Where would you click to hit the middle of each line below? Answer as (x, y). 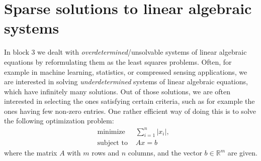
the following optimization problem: (59, 121)
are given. (242, 153)
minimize (111, 132)
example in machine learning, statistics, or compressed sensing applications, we (126, 71)
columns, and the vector (165, 153)
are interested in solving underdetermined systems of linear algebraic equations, (126, 82)
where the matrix (31, 153)
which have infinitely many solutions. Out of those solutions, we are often (117, 91)
